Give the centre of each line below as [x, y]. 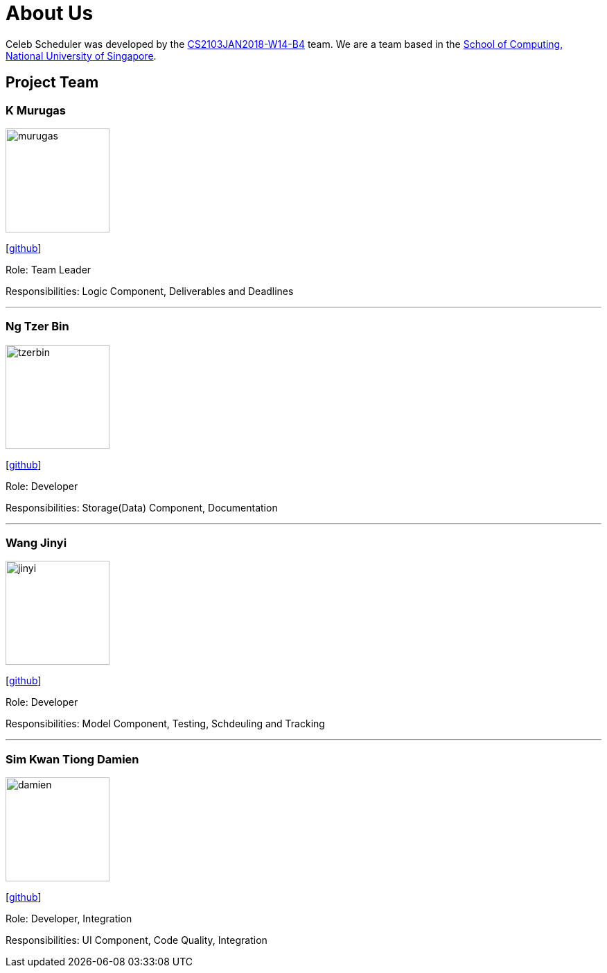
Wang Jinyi [36, 543]
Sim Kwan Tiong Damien [72, 759]
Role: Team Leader [49, 269]
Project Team [52, 83]
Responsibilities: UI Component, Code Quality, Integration [137, 940]
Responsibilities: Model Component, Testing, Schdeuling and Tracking [165, 724]
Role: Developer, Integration [69, 919]
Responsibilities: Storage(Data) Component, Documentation [142, 507]
